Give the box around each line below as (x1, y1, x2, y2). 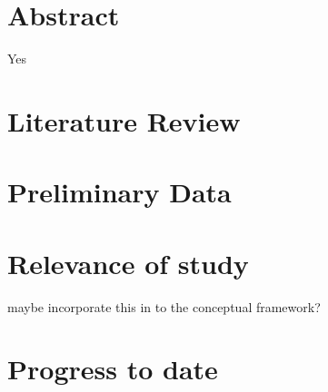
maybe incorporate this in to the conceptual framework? (7, 297, 321, 316)
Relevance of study (7, 244, 249, 281)
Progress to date (7, 350, 218, 387)
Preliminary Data (7, 173, 232, 211)
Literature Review (7, 102, 241, 139)
